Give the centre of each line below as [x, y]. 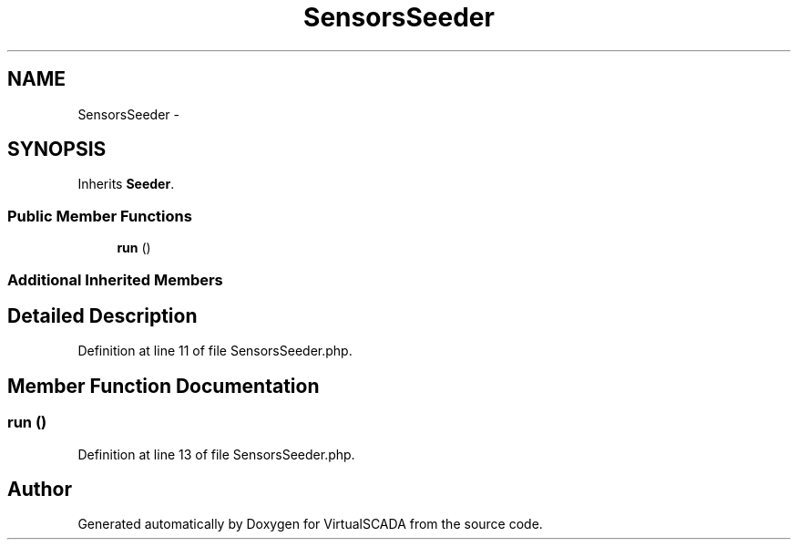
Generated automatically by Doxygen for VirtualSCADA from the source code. [310, 524]
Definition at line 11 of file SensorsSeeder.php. [215, 351]
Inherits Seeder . [126, 184]
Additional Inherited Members [115, 279]
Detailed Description [102, 315]
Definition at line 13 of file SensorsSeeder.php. [216, 454]
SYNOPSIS [57, 150]
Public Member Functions [100, 216]
